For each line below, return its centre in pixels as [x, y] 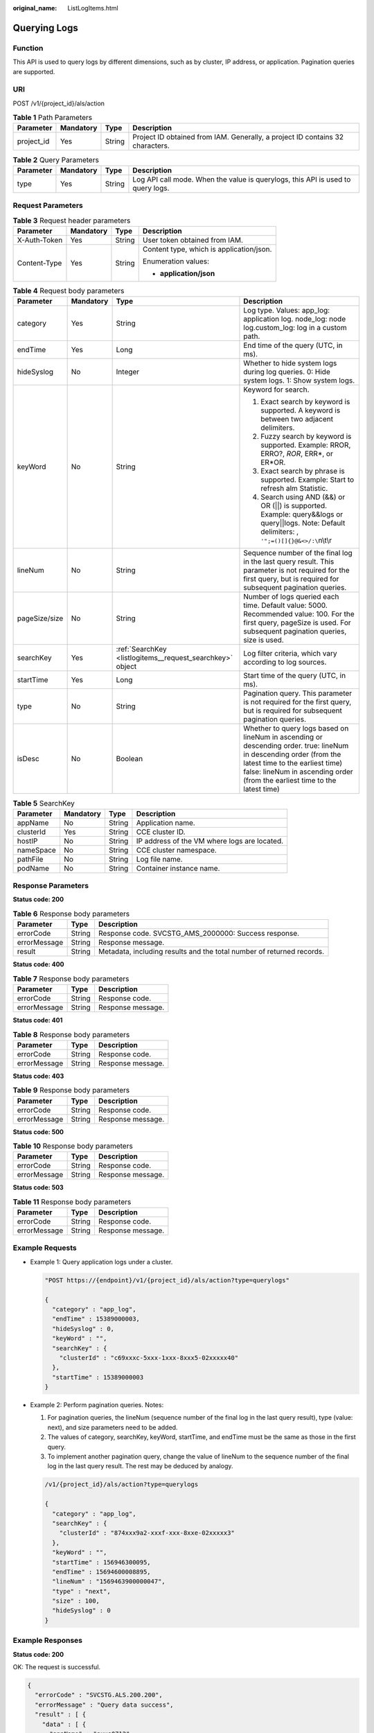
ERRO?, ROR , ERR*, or [297, 454]
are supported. [34, 71]
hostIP [27, 841]
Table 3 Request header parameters [72, 220]
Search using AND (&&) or [303, 497]
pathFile [30, 859]
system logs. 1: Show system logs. [299, 381]
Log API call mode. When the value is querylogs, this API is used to [242, 179]
